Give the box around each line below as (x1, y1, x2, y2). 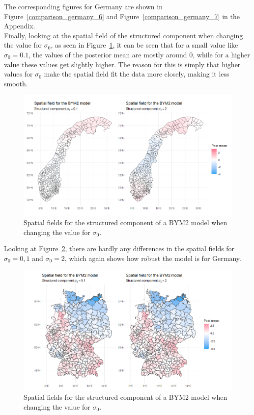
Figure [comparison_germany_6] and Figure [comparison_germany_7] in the (4, 11, 240, 21)
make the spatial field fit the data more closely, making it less (44, 69, 229, 79)
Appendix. (4, 21, 35, 31)
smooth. (4, 78, 28, 88)
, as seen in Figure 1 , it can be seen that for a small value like (51, 40, 238, 50)
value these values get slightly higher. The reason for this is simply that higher (4, 59, 241, 69)
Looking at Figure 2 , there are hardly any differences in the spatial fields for (4, 243, 235, 254)
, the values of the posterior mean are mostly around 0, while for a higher (28, 49, 250, 59)
